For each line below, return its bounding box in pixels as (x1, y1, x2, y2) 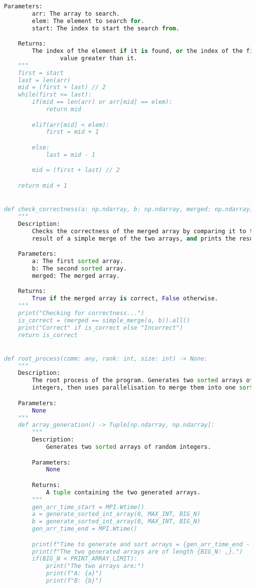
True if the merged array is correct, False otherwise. (32, 295, 218, 302)
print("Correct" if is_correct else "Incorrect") (18, 324, 183, 331)
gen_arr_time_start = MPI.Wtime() (32, 503, 145, 511)
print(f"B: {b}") (46, 577, 102, 585)
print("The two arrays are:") (46, 563, 145, 570)
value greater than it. (60, 54, 138, 62)
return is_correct (18, 331, 78, 339)
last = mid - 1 (46, 151, 96, 158)
